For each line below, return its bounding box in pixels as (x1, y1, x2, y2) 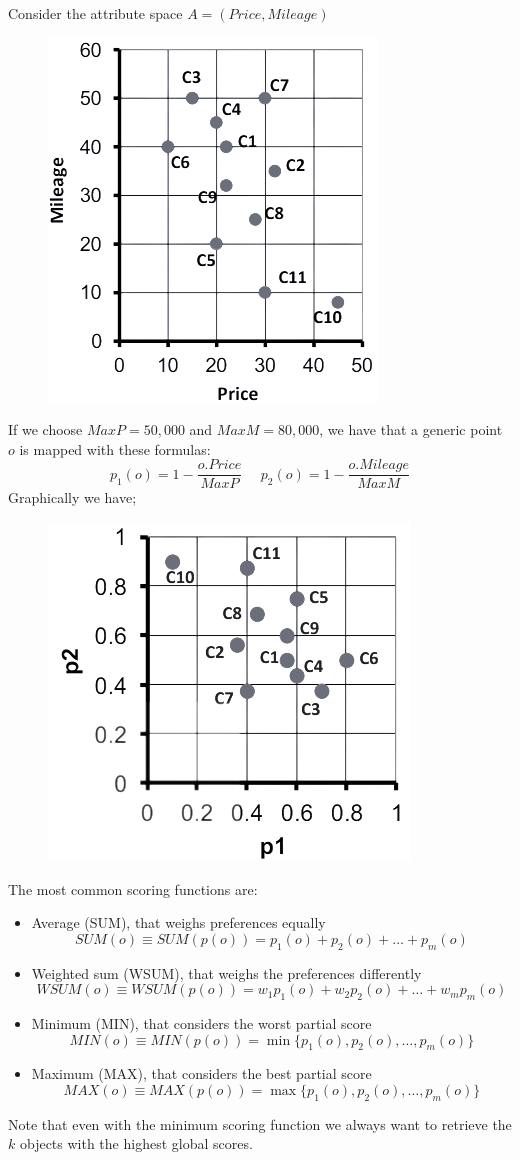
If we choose (8, 419, 83, 440)
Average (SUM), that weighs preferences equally (31, 912, 326, 933)
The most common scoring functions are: (8, 878, 258, 899)
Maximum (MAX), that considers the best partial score (31, 1063, 372, 1084)
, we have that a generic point (319, 419, 503, 440)
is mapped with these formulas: (19, 438, 211, 459)
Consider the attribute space (8, 3, 183, 23)
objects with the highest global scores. (19, 1133, 253, 1154)
